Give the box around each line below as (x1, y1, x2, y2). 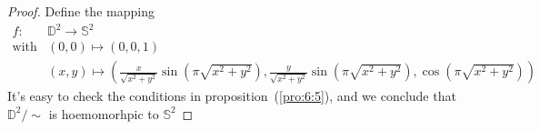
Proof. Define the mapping (7, 2, 155, 20)
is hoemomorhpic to (48, 104, 159, 123)
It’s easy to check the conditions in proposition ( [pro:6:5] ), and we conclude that (7, 86, 456, 105)
